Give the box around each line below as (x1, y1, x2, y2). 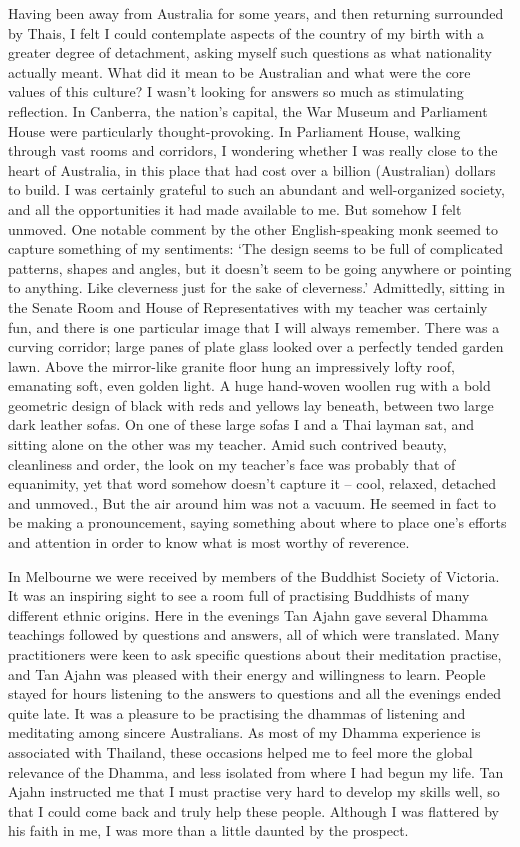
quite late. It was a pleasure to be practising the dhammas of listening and (8, 702, 466, 723)
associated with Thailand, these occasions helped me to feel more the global (8, 741, 473, 762)
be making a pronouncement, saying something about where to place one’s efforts (8, 512, 507, 533)
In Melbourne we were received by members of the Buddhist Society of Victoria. (8, 565, 500, 586)
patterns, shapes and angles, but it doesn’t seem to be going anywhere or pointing (8, 257, 512, 278)
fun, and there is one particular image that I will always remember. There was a (8, 316, 500, 337)
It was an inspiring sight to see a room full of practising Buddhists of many (8, 585, 470, 606)
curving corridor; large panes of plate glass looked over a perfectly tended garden (8, 336, 504, 357)
